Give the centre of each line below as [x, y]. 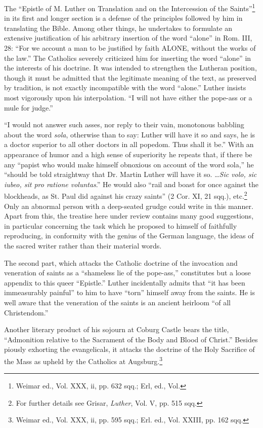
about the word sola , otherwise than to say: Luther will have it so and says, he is [130, 134]
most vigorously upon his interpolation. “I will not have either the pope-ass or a [128, 97]
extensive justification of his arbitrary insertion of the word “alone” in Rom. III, [128, 38]
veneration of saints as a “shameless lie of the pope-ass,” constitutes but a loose [127, 273]
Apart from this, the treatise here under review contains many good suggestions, [129, 216]
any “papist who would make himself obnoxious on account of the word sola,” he [129, 164]
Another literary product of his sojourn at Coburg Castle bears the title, [117, 329]
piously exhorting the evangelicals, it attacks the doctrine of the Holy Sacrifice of [129, 349]
